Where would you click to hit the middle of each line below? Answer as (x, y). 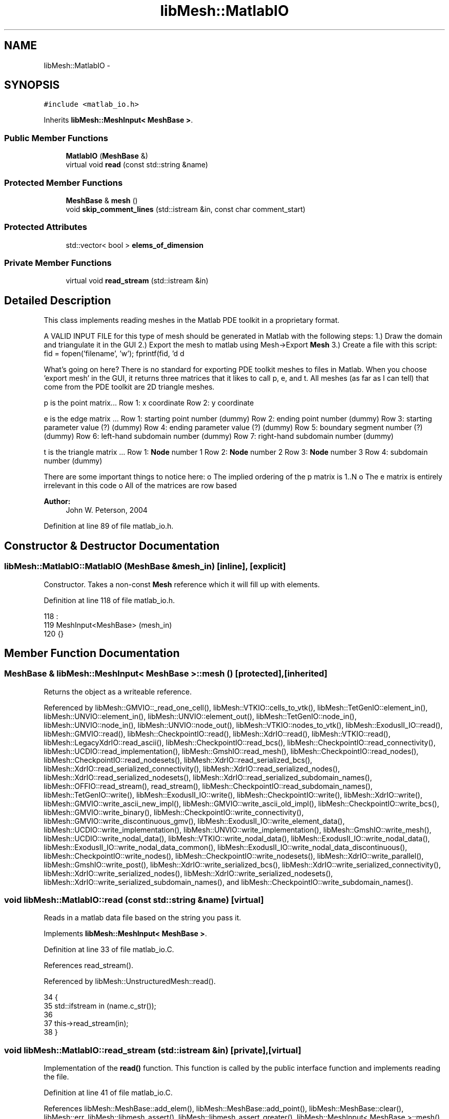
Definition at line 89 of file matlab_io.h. (109, 526)
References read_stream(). (89, 966)
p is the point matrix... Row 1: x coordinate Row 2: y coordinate (149, 403)
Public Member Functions (56, 138)
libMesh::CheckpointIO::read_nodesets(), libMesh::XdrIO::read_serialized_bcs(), (178, 760)
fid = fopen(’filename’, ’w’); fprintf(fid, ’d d (114, 354)
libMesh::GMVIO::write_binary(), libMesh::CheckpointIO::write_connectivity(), (174, 812)
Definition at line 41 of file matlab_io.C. (108, 1093)
